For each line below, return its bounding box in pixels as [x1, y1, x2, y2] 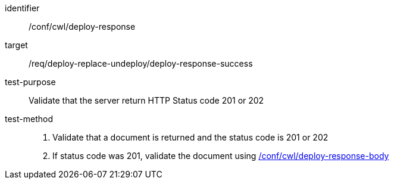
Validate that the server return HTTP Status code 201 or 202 [29, 95, 264, 105]
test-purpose [5, 77, 56, 87]
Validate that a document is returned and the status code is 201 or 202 [52, 132, 329, 142]
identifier [5, 3, 40, 13]
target [5, 40, 28, 50]
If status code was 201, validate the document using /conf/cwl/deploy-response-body [52, 151, 389, 161]
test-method [5, 114, 53, 124]
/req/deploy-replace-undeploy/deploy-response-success [29, 58, 253, 68]
